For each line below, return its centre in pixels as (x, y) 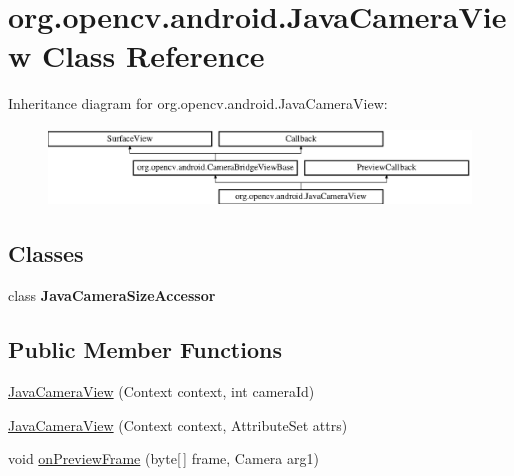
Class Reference (153, 55)
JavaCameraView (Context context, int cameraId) (161, 391)
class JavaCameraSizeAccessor (112, 295)
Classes (46, 253)
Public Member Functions (145, 349)
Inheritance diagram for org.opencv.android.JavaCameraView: (198, 103)
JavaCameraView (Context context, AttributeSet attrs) (178, 424)
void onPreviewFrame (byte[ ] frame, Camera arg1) (163, 458)
